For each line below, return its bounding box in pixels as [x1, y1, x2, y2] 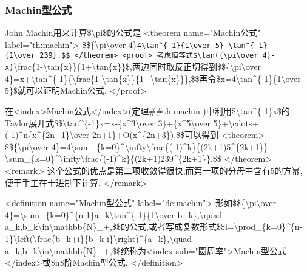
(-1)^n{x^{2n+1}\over [5, 128, 90, 141]
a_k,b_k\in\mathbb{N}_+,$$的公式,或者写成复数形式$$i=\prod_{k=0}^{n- [5, 220, 303, 233]
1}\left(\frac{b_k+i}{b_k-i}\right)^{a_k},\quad [5, 232, 192, 244]
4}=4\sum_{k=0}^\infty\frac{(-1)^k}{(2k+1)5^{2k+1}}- [51, 140, 271, 153]
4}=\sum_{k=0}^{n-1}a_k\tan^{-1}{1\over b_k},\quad [5, 208, 222, 221]
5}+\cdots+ [213, 116, 259, 129]
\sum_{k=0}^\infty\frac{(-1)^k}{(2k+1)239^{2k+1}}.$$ [5, 152, 221, 165]
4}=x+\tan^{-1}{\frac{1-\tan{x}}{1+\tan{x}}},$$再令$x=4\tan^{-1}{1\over [5, 72, 301, 85]
